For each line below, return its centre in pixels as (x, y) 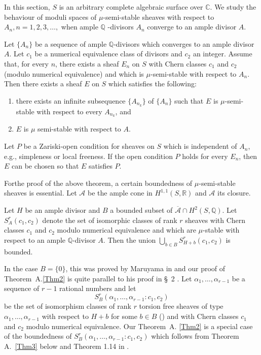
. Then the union (129, 239)
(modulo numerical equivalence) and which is (74, 73)
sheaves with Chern (215, 220)
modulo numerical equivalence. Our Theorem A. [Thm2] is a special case (139, 326)
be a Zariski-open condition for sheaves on (89, 146)
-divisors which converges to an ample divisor (184, 43)
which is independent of (200, 146)
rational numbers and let (98, 288)
